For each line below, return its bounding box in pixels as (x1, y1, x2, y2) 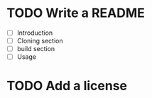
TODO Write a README (6, 5, 145, 21)
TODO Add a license (6, 78, 128, 94)
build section (16, 45, 55, 53)
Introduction (16, 28, 53, 37)
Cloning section (16, 37, 63, 45)
